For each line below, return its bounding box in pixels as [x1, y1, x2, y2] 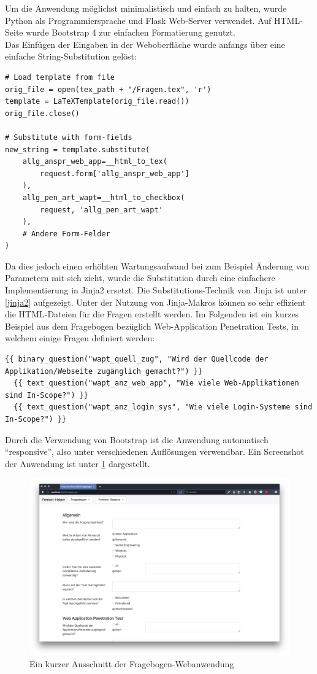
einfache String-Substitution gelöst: [5, 50, 137, 63]
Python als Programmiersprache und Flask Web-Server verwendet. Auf [5, 14, 272, 26]
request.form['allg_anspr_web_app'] [40, 169, 189, 178]
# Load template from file [5, 72, 115, 82]
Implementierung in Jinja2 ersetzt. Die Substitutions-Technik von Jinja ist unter [5, 284, 307, 296]
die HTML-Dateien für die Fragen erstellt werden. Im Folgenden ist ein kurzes [5, 308, 299, 320]
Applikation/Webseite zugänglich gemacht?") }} [5, 366, 203, 376]
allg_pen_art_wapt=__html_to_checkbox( [22, 193, 185, 202]
